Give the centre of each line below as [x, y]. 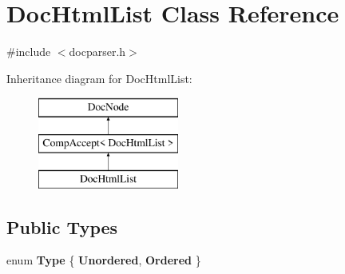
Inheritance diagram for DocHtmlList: [99, 78]
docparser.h [97, 52]
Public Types [62, 226]
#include [29, 52]
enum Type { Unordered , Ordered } [104, 260]
